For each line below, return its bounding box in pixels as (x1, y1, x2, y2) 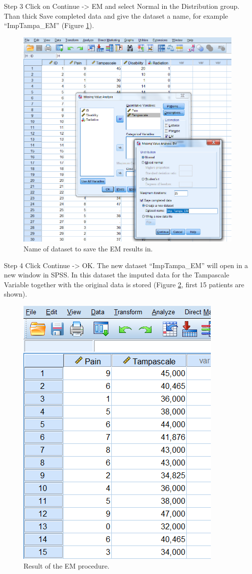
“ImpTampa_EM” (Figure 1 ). (4, 20, 94, 30)
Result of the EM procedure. (24, 560, 110, 571)
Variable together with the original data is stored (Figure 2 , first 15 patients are (4, 279, 245, 289)
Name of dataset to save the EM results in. (24, 243, 153, 253)
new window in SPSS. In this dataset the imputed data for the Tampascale (4, 270, 229, 280)
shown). (4, 289, 27, 299)
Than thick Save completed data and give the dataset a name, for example (4, 10, 228, 21)
